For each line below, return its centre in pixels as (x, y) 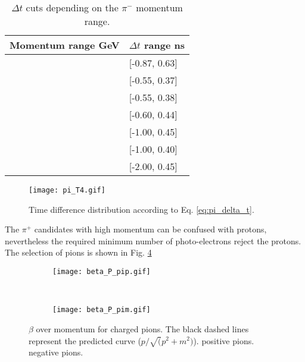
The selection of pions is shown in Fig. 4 (78, 252)
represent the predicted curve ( (85, 340)
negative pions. (56, 352)
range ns (165, 45)
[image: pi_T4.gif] (67, 190)
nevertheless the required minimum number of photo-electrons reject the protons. (153, 240)
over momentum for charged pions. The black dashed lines (142, 328)
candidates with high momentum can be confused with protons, (150, 229)
